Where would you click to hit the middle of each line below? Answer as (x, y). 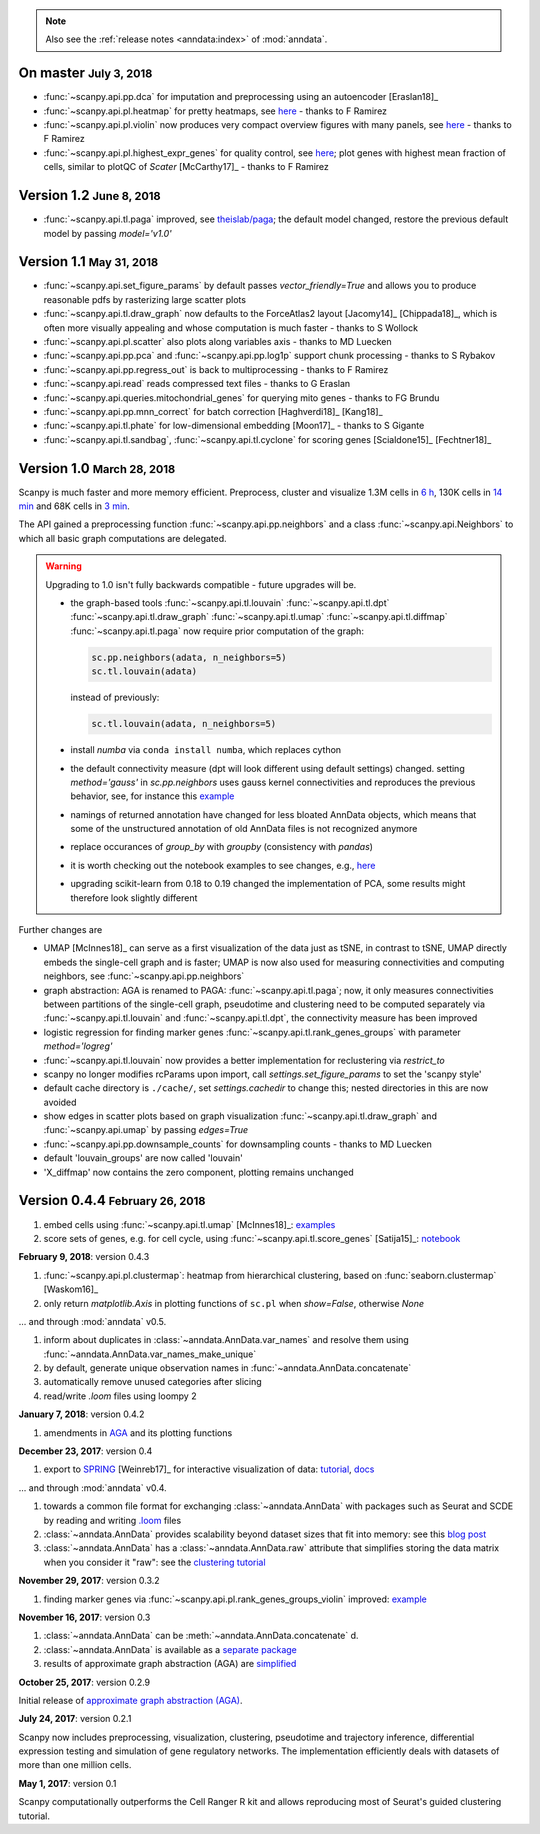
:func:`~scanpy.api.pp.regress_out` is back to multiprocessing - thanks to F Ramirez (216, 369)
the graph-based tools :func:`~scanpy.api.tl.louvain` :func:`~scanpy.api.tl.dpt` (230, 603)
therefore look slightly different (134, 897)
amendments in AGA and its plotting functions (138, 1432)
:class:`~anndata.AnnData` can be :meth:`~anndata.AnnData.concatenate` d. (201, 1636)
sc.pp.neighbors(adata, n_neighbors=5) (189, 657)
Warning (63, 566)
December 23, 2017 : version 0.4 (85, 1451)
